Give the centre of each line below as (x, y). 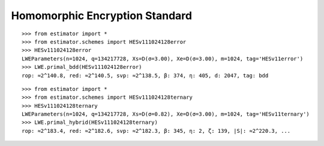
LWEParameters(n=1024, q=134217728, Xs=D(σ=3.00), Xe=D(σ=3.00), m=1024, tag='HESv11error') (163, 59)
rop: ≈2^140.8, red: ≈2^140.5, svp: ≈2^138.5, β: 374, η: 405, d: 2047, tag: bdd (145, 75)
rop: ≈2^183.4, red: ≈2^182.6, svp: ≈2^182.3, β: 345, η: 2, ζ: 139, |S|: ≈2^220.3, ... (156, 131)
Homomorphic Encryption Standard (101, 16)
